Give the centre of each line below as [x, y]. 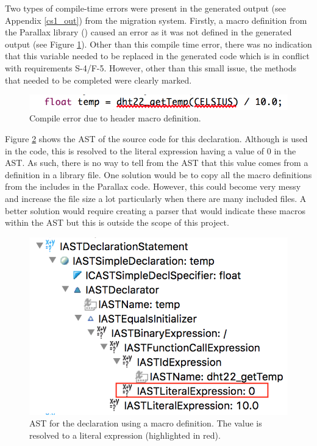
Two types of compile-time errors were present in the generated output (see [145, 8]
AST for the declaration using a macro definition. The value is [146, 423]
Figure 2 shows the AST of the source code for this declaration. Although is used [156, 139]
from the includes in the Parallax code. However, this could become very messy [153, 186]
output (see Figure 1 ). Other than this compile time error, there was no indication [158, 44]
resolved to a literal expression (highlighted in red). [125, 435]
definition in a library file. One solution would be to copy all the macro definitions [158, 174]
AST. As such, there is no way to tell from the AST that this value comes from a [157, 163]
